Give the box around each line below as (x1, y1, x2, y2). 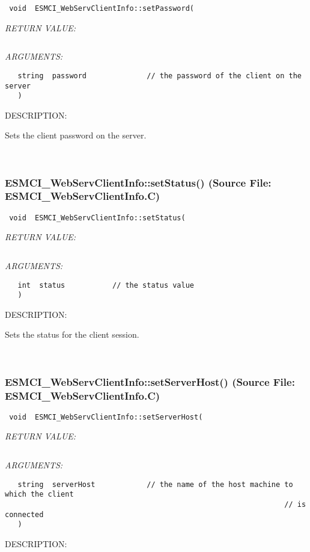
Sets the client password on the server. (5, 129, 147, 141)
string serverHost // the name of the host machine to (17, 480, 293, 489)
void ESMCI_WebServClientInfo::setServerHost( (9, 412, 203, 421)
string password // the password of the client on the (17, 71, 302, 80)
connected (5, 510, 44, 519)
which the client (5, 490, 74, 499)
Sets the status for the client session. (5, 328, 139, 341)
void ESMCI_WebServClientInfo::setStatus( (9, 213, 186, 222)
